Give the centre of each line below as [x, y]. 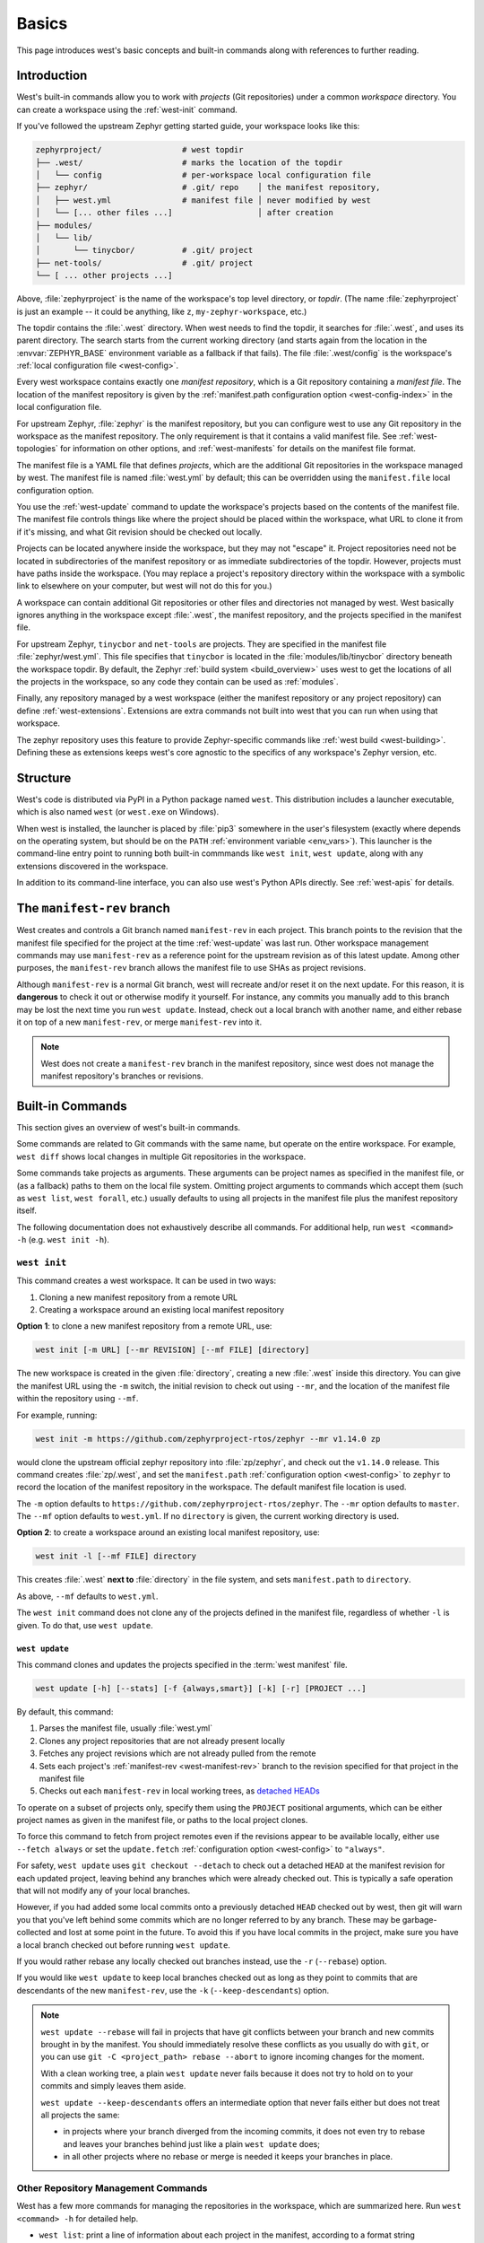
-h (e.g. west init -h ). [63, 1240]
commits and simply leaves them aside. [113, 2086]
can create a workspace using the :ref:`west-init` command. [127, 109]
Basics [42, 23]
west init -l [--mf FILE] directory [116, 1556]
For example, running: [57, 1415]
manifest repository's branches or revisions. [122, 1076]
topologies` [37, 449]
